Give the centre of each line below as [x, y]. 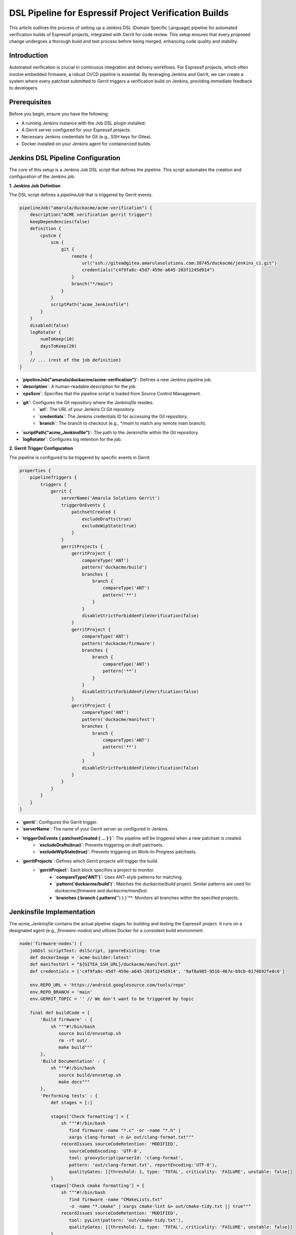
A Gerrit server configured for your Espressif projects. [76, 130]
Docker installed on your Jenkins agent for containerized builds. [86, 144]
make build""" [75, 1047]
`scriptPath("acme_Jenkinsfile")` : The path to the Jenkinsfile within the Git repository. [110, 432]
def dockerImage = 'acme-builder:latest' [81, 957]
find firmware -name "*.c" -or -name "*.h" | [125, 1130]
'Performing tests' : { [69, 1096]
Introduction [29, 56]
